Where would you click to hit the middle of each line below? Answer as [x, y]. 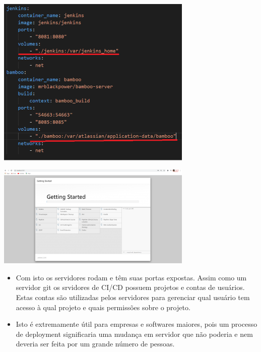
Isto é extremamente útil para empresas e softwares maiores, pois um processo [137, 324]
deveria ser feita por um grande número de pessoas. [95, 344]
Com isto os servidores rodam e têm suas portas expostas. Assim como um [131, 277]
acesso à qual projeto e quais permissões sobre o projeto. [103, 307]
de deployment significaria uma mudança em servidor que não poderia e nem [134, 334]
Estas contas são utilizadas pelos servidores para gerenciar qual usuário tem [133, 297]
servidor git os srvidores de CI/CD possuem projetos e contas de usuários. [130, 287]
